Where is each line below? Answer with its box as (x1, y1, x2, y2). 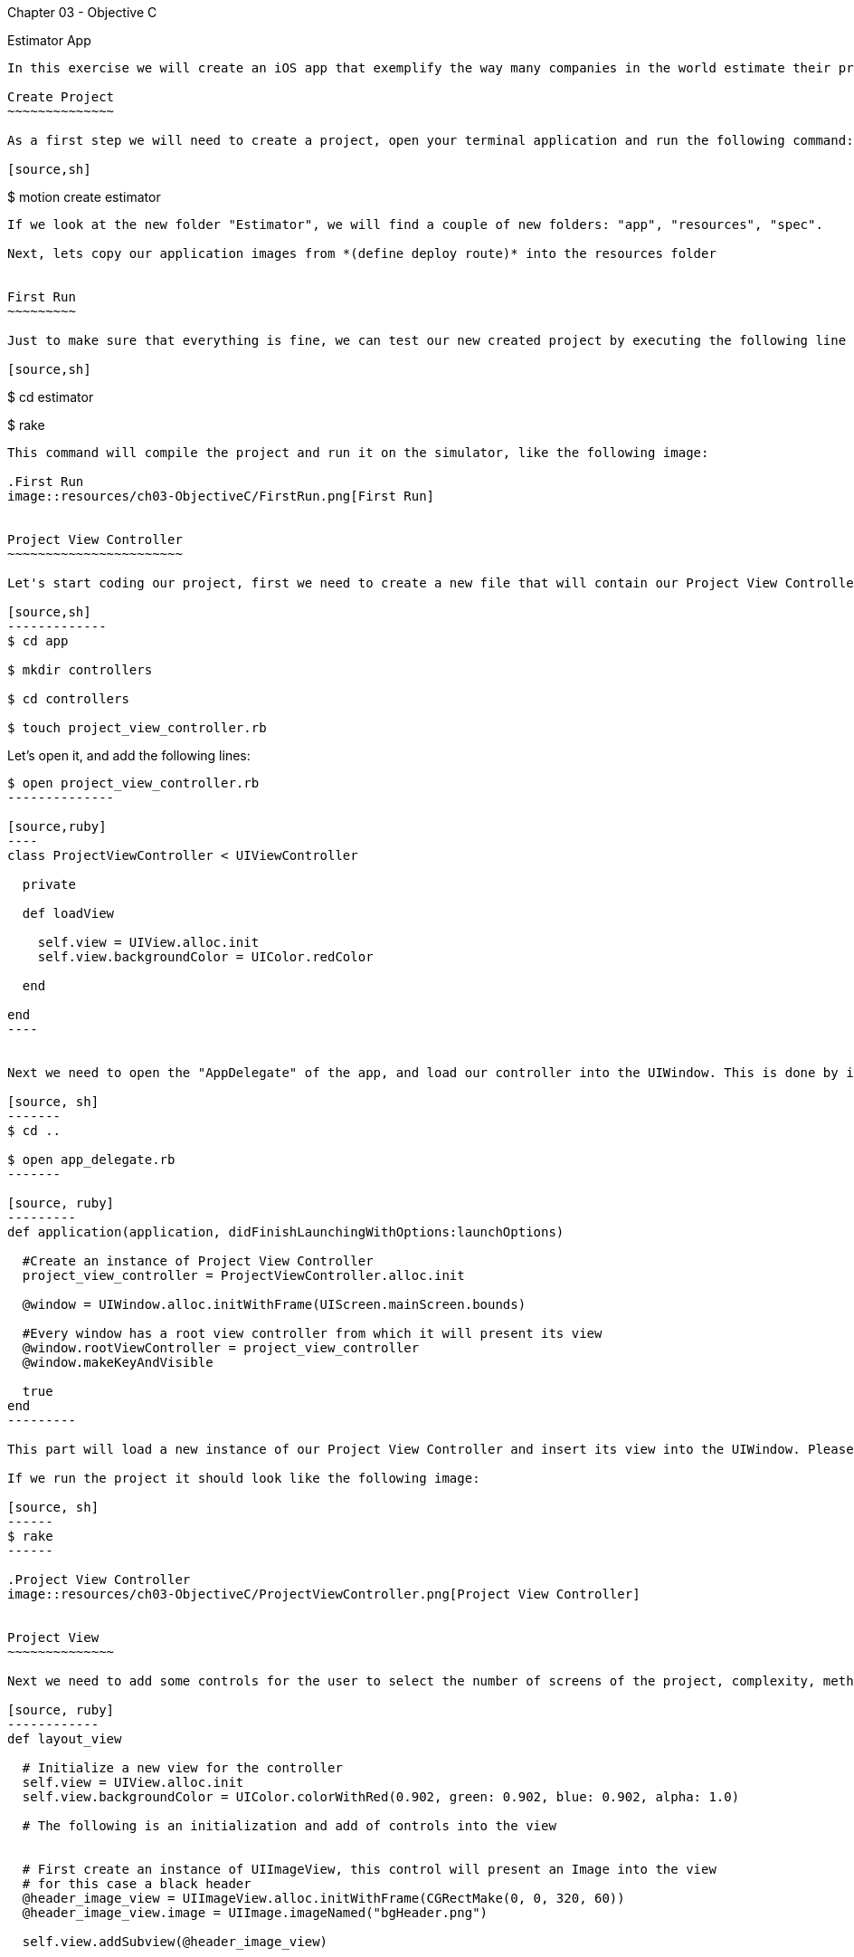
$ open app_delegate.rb (7, 1152, 176, 1167)
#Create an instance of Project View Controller (22, 1254, 374, 1268)
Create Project (7, 90, 115, 104)
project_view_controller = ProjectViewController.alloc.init (22, 1268, 465, 1283)
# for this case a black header (22, 1876, 251, 1891)
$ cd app (7, 634, 69, 648)
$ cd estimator (7, 389, 94, 405)
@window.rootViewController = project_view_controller (22, 1341, 420, 1355)
